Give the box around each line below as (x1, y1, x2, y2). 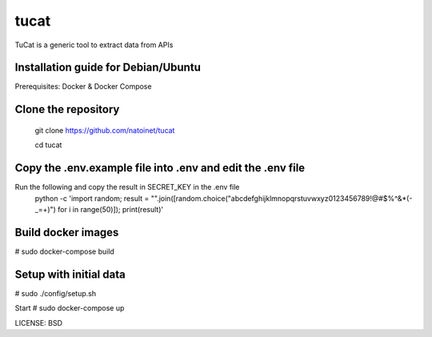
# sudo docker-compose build (14, 247, 115, 256)
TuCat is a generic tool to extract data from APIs (14, 40, 174, 50)
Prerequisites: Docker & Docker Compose (14, 82, 152, 91)
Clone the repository (14, 102, 120, 116)
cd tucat (34, 140, 62, 150)
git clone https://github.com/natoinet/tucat (34, 125, 175, 135)
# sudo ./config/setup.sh (14, 288, 97, 298)
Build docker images (14, 225, 119, 239)
